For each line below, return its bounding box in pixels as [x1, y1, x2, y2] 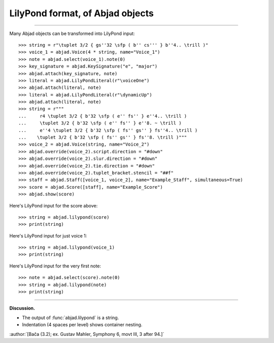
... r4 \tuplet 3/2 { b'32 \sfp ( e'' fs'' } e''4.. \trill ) [18, 113, 187, 119]
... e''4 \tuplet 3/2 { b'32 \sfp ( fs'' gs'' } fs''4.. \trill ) [18, 127, 198, 133]
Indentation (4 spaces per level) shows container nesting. [22, 322, 143, 328]
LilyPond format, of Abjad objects [9, 8, 154, 19]
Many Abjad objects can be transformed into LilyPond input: [9, 30, 135, 37]
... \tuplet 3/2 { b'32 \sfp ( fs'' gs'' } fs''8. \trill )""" [18, 134, 187, 141]
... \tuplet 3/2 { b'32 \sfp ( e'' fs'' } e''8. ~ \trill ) [18, 120, 182, 126]
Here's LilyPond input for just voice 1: [9, 232, 87, 238]
